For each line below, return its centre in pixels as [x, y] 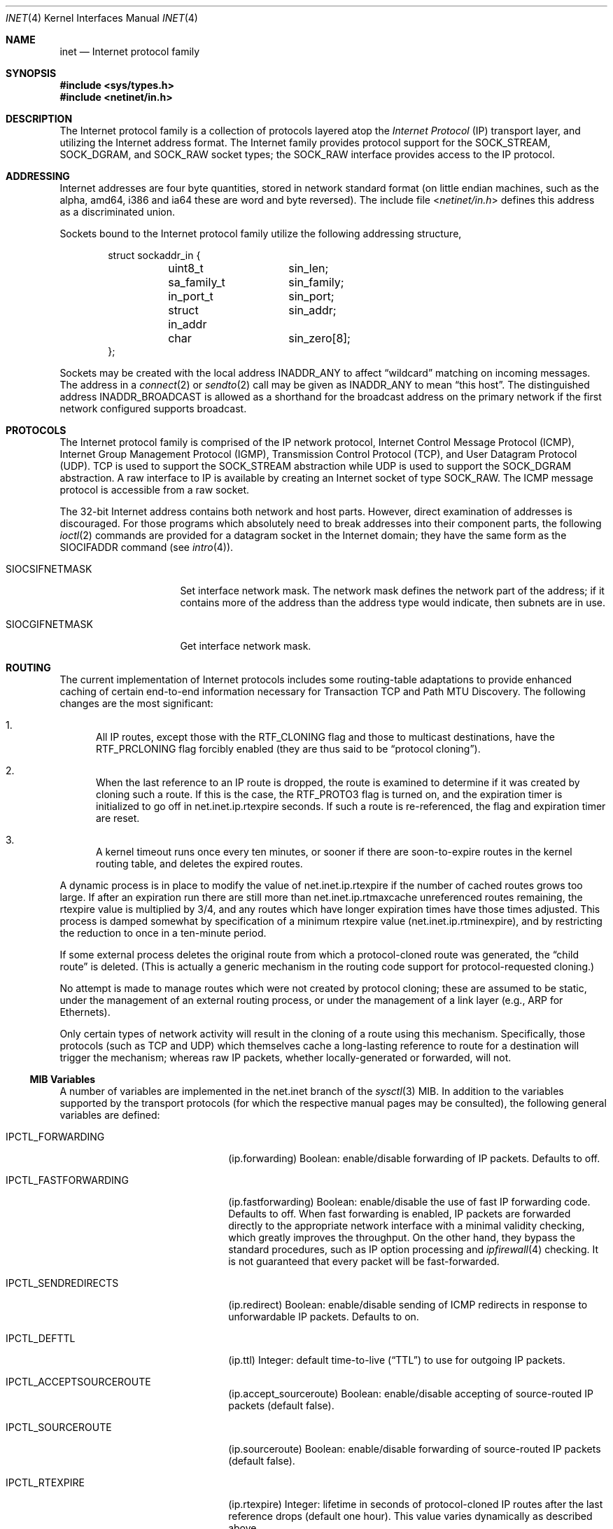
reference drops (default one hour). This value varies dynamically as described [410, 1516]
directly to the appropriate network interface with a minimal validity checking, [407, 1226]
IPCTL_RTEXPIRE [45, 1482]
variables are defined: [110, 1115]
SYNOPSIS [31, 73]
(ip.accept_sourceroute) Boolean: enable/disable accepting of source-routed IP [411, 1394]
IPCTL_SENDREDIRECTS [62, 1283]
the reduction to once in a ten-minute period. [163, 933]
